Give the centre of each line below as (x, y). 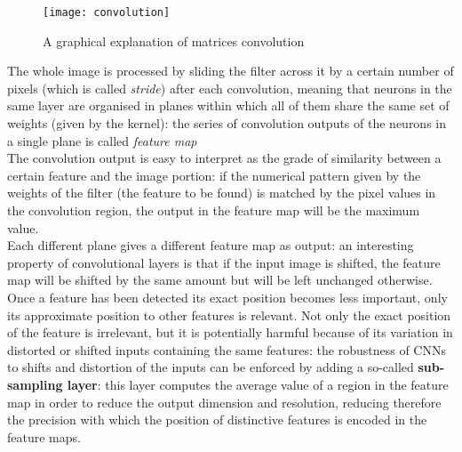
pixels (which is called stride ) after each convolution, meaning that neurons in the (230, 88)
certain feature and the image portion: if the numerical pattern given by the (214, 175)
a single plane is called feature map (102, 140)
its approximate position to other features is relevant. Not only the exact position (229, 315)
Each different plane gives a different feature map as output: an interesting (211, 245)
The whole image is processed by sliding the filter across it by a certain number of (231, 71)
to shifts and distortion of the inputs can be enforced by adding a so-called (211, 367)
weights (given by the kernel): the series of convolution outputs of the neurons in (227, 123)
